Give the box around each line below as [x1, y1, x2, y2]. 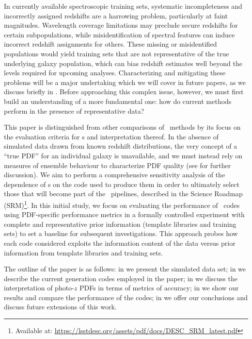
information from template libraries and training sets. [4, 247, 163, 257]
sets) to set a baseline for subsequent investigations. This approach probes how [4, 228, 238, 238]
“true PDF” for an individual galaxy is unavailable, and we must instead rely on [4, 150, 243, 160]
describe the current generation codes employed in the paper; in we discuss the [4, 273, 237, 283]
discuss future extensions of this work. [4, 302, 117, 312]
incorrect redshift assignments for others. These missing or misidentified [4, 39, 217, 49]
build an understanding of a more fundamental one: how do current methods [4, 96, 232, 106]
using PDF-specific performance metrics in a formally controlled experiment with [4, 209, 245, 220]
